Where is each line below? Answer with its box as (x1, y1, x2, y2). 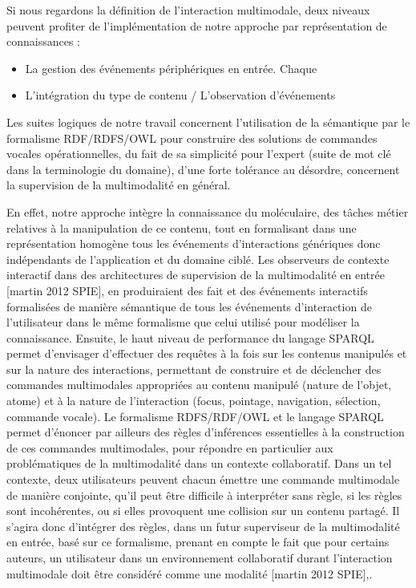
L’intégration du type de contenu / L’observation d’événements (25, 87, 336, 103)
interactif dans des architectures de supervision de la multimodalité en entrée (6, 266, 385, 283)
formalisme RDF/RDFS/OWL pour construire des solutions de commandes (6, 129, 378, 146)
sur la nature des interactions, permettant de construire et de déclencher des (6, 360, 382, 377)
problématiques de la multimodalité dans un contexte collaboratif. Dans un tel (6, 455, 392, 472)
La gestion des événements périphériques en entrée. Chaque (25, 59, 317, 76)
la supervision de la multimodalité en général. (6, 176, 231, 193)
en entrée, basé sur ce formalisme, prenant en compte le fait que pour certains (6, 533, 390, 550)
